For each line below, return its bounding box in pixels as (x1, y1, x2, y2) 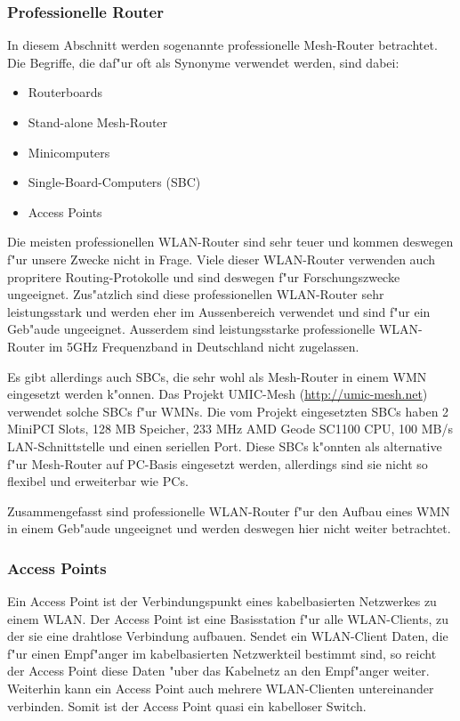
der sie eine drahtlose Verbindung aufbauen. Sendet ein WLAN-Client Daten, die (7, 627, 448, 645)
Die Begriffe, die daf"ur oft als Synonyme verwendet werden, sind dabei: (7, 53, 399, 71)
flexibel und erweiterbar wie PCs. (7, 472, 189, 490)
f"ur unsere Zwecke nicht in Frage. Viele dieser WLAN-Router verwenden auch (7, 249, 435, 268)
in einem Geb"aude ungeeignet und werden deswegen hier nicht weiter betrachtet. (7, 519, 451, 538)
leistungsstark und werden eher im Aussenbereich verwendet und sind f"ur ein (7, 302, 431, 320)
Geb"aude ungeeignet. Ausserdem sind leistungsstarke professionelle (7, 320, 375, 338)
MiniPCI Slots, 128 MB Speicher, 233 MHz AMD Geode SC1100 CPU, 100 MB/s (7, 419, 453, 438)
